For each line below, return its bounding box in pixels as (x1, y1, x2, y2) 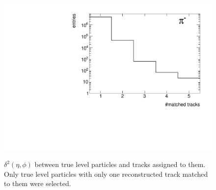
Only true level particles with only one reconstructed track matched (4, 168, 208, 179)
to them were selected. (4, 178, 71, 189)
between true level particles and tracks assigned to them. (34, 159, 206, 169)
